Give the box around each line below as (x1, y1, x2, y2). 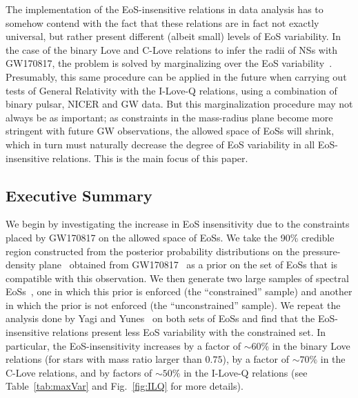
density (6, 257, 36, 272)
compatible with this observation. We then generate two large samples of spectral (6, 270, 349, 285)
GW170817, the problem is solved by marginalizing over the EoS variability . (6, 56, 332, 70)
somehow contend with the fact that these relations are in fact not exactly (6, 15, 319, 30)
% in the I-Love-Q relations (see (172, 365, 308, 379)
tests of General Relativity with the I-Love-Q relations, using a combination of (6, 83, 337, 97)
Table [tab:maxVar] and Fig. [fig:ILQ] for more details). (6, 379, 243, 393)
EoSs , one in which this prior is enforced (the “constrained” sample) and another (6, 284, 352, 299)
